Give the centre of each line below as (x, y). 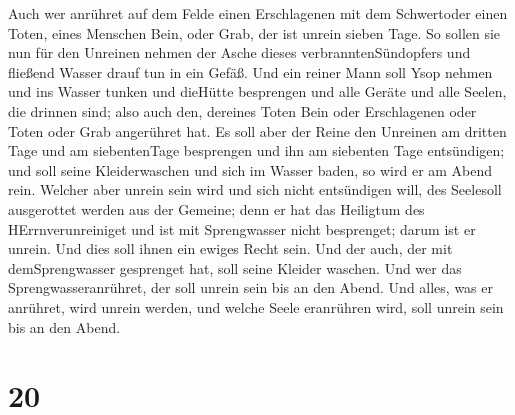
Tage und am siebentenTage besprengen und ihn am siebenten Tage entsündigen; (256, 150)
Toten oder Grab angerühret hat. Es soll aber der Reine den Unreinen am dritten (257, 130)
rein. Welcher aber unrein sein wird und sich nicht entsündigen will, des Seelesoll (255, 189)
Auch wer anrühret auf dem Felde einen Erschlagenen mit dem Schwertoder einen (258, 13)
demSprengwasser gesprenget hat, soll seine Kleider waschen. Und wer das (235, 267)
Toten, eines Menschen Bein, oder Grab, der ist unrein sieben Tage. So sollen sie (254, 32)
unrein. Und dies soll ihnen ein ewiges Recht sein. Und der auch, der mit (230, 248)
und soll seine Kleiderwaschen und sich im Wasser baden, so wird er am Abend (250, 169)
